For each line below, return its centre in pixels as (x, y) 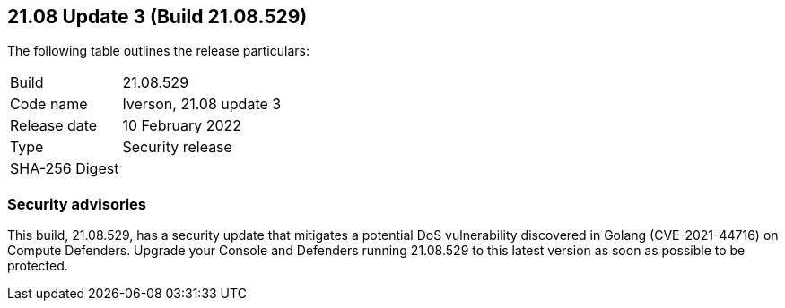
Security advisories (77, 204)
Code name (49, 104)
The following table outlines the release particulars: (158, 51)
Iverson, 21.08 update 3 (202, 104)
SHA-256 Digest (65, 169)
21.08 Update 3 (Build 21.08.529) (157, 17)
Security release (177, 147)
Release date (54, 126)
